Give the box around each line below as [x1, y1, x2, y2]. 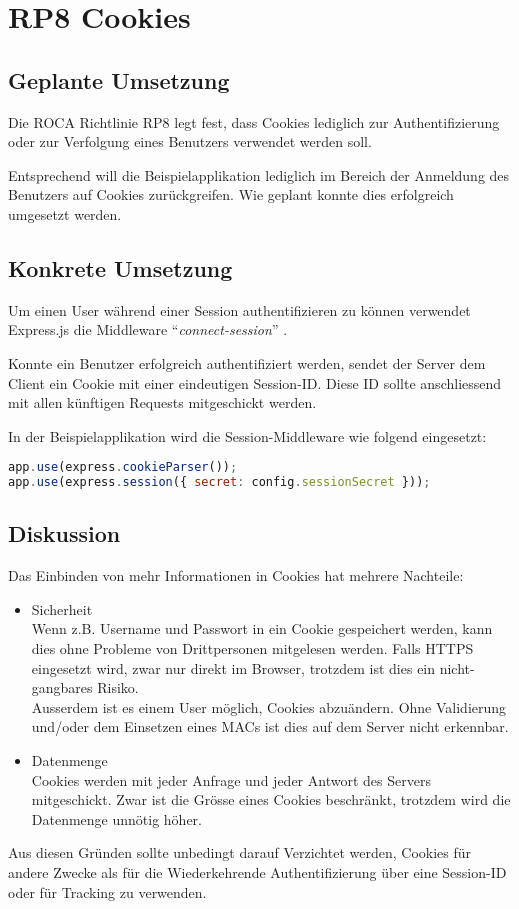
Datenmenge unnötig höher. [31, 808, 202, 829]
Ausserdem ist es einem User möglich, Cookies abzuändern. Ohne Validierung [31, 696, 507, 717]
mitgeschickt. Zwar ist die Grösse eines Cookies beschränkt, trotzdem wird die [31, 789, 511, 810]
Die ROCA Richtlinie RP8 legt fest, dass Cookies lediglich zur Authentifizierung [8, 111, 500, 132]
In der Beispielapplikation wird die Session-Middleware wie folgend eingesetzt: [8, 425, 487, 446]
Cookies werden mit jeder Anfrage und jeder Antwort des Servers [31, 769, 431, 790]
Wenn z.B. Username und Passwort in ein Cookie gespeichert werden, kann [31, 618, 493, 639]
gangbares [31, 677, 93, 698]
